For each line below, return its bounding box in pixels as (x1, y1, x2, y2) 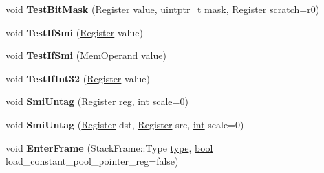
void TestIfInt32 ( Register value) (6, 71, 150, 85)
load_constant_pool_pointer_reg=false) (6, 154, 179, 168)
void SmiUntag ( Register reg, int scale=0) (6, 94, 188, 108)
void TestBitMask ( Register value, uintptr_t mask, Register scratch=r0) (6, 2, 320, 16)
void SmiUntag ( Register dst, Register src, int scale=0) (6, 117, 244, 131)
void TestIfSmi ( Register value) (6, 25, 143, 39)
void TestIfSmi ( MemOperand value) (6, 48, 166, 62)
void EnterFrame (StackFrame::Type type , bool (6, 140, 213, 154)
